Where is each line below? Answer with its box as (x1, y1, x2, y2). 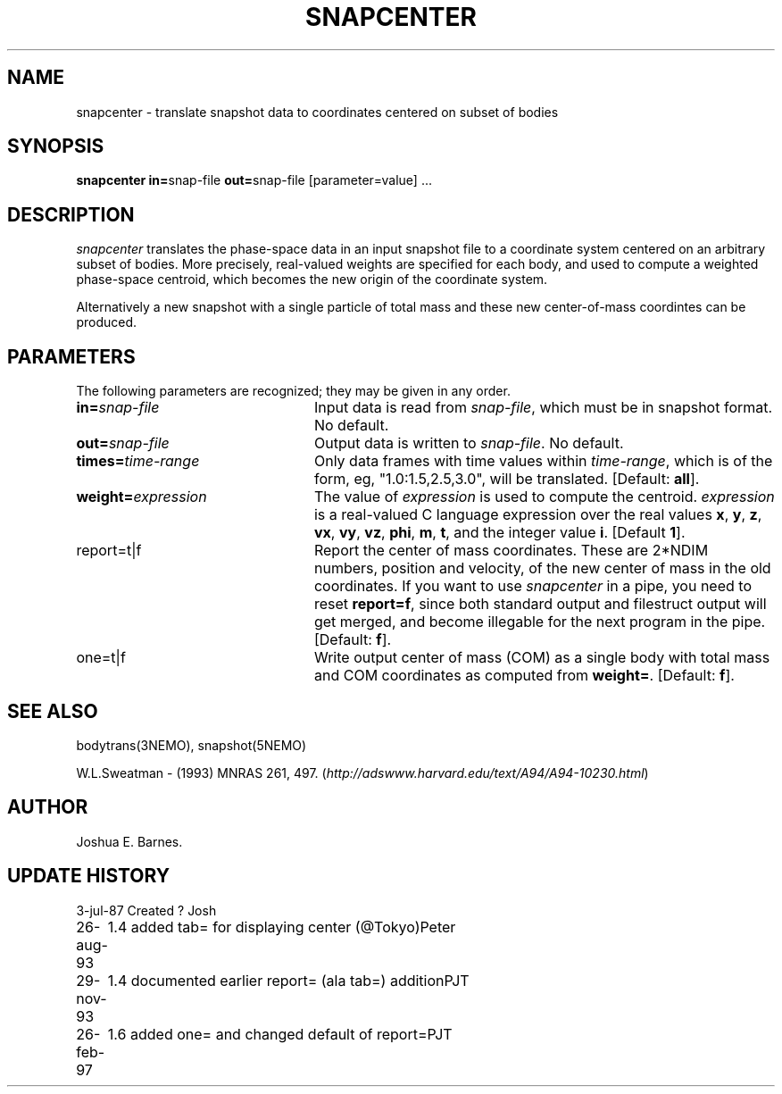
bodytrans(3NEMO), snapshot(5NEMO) (76, 737, 307, 753)
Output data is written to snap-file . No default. (313, 434, 624, 453)
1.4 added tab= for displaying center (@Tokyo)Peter (107, 917, 456, 936)
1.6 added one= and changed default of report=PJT (107, 1024, 453, 1043)
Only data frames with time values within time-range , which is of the (313, 452, 773, 471)
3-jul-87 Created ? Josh (76, 902, 217, 918)
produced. (76, 314, 137, 330)
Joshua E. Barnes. (76, 833, 183, 849)
